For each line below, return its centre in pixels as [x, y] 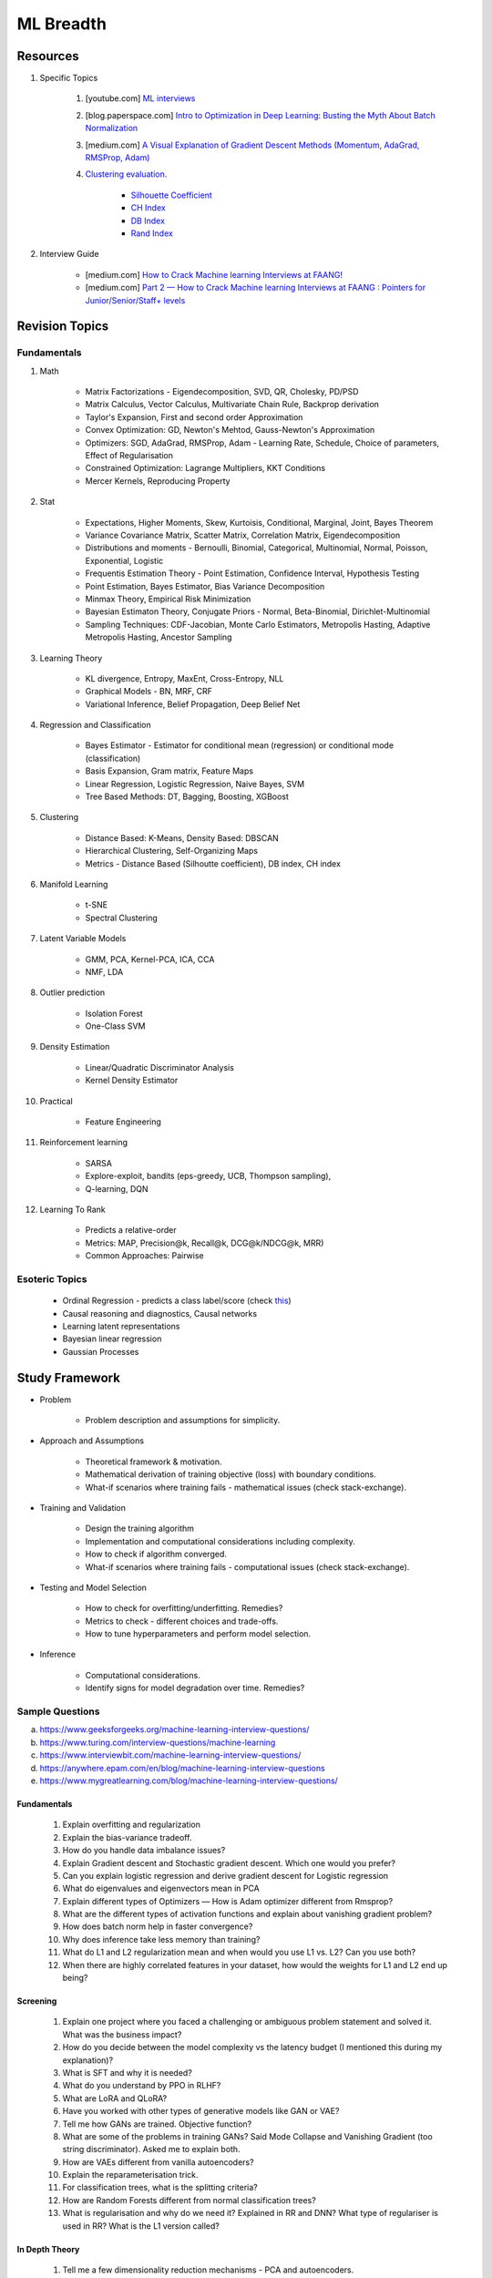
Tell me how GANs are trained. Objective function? [157, 2124]
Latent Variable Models [83, 939]
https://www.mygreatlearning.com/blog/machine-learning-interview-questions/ [189, 1780]
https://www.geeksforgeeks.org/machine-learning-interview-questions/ [174, 1729]
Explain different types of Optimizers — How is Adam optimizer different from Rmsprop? [228, 1901]
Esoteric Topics [52, 1278]
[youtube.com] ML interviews [140, 98]
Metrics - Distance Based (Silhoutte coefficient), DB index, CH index [213, 863]
